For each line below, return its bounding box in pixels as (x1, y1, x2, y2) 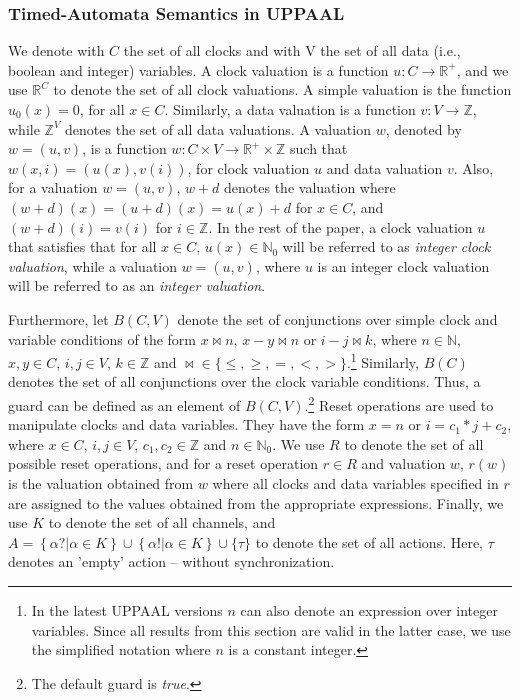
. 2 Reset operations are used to (304, 391, 494, 415)
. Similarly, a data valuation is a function (164, 99, 416, 119)
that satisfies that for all (8, 236, 157, 257)
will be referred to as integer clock (282, 236, 491, 257)
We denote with (8, 40, 105, 61)
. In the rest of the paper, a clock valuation (208, 216, 473, 237)
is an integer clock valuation (317, 255, 490, 276)
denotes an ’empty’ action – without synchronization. (8, 551, 335, 572)
